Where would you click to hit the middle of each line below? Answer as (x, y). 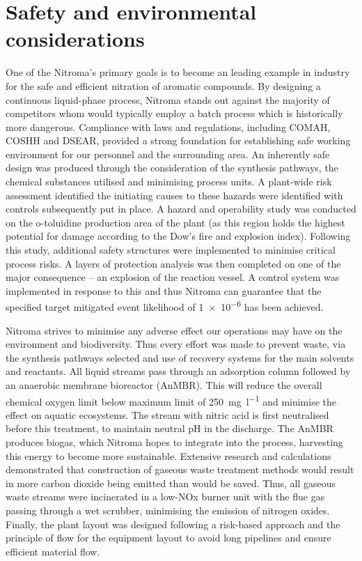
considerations (75, 39)
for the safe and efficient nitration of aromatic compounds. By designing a (163, 85)
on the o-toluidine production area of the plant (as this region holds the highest (175, 222)
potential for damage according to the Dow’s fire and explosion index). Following (178, 236)
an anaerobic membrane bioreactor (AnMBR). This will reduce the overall (164, 385)
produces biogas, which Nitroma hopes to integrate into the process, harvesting (174, 442)
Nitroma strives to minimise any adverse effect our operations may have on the (174, 330)
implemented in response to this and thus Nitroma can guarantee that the (164, 290)
